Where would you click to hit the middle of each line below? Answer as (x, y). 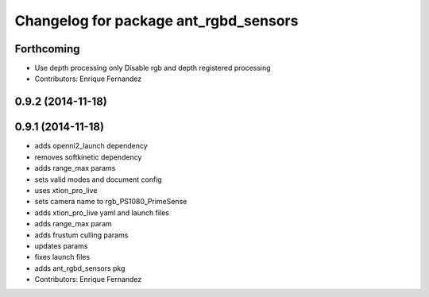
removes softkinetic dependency (88, 157)
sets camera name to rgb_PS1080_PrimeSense (111, 202)
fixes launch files (62, 257)
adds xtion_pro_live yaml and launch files (102, 212)
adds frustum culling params (81, 235)
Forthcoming (47, 49)
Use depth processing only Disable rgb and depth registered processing (153, 68)
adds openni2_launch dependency (91, 146)
